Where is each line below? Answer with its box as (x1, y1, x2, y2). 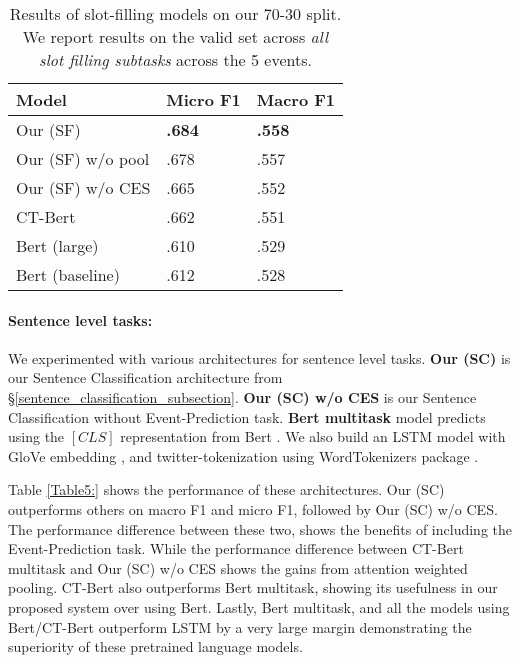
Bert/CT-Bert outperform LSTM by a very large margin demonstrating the (8, 616, 472, 637)
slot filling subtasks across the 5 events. (39, 48, 312, 71)
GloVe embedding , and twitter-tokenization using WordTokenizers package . (8, 445, 479, 466)
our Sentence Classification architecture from (8, 367, 283, 388)
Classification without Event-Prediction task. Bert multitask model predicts (8, 406, 486, 427)
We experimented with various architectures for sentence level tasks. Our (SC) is (8, 347, 511, 368)
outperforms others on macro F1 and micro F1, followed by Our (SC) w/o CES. (8, 498, 498, 519)
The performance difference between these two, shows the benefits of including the (8, 518, 512, 539)
